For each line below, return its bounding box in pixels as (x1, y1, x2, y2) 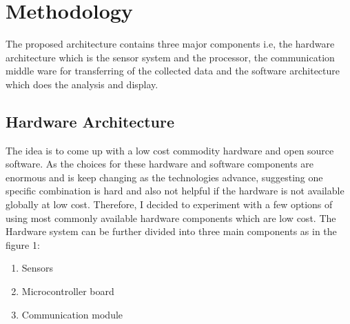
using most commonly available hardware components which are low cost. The (6, 210, 336, 225)
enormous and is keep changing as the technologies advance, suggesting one (6, 170, 323, 184)
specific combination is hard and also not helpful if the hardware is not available (6, 183, 344, 198)
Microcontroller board (21, 284, 114, 298)
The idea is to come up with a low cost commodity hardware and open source (6, 143, 334, 157)
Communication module (21, 307, 123, 321)
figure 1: (6, 237, 40, 252)
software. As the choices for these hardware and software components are (6, 156, 314, 171)
